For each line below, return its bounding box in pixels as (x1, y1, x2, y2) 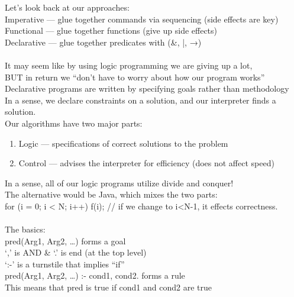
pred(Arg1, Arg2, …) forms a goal (5, 234, 126, 247)
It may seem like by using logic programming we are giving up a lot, (5, 59, 253, 71)
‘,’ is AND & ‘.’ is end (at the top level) (5, 246, 147, 259)
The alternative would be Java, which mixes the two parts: (5, 188, 218, 201)
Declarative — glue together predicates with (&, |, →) (5, 35, 202, 48)
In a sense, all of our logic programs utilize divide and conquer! (5, 176, 234, 189)
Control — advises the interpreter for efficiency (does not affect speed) (18, 157, 274, 169)
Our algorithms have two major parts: (5, 117, 143, 129)
